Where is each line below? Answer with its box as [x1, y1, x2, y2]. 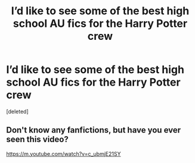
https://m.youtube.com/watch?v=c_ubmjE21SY [6, 150, 121, 157]
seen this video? [6, 134, 69, 145]
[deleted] [6, 108, 29, 115]
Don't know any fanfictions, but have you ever [6, 125, 181, 135]
